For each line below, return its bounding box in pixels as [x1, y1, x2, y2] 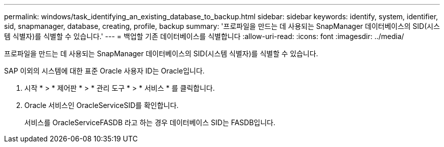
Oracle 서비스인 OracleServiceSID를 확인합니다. [24, 101, 179, 109]
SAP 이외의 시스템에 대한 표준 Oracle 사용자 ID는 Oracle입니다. [4, 66, 205, 75]
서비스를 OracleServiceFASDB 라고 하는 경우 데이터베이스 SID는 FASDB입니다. [24, 118, 276, 127]
